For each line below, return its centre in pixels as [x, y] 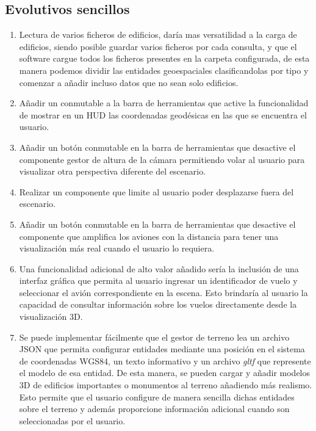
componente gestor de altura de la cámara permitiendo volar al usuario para [162, 159]
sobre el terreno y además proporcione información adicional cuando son [154, 409]
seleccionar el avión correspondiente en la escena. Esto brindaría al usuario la [163, 292]
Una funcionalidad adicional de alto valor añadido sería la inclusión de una [159, 268]
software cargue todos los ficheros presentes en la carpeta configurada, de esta [164, 58]
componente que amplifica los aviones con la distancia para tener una [149, 236]
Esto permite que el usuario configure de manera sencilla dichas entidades [157, 397]
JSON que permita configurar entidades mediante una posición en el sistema [162, 349]
